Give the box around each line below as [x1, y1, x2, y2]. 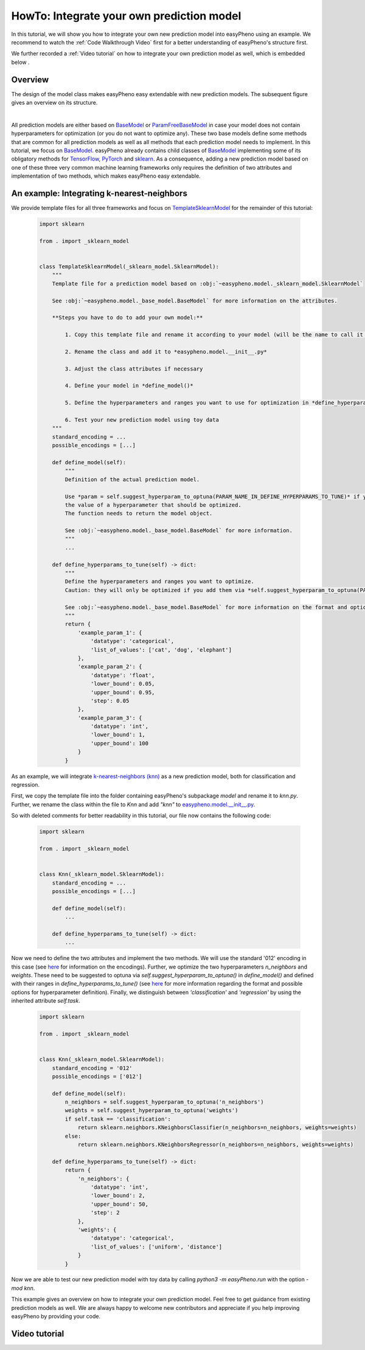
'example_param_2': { [77, 663, 142, 670]
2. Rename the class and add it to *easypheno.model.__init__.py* [64, 348, 268, 355]
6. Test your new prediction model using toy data [64, 417, 219, 423]
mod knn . [11, 1284, 35, 1292]
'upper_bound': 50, [90, 1200, 149, 1208]
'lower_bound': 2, [90, 1192, 145, 1199]
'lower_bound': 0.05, [90, 680, 155, 687]
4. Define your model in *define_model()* [64, 382, 194, 389]
